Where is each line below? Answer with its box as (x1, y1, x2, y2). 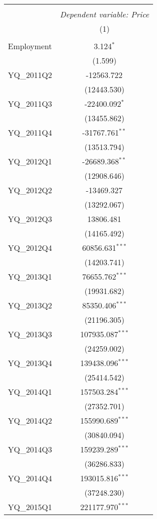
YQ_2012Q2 (8, 184, 52, 196)
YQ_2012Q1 (8, 155, 52, 167)
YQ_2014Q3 (8, 444, 52, 455)
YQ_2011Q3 (8, 98, 52, 109)
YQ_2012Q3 (8, 213, 52, 224)
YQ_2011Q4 (8, 127, 52, 138)
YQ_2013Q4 (8, 357, 52, 369)
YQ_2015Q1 (8, 501, 52, 513)
